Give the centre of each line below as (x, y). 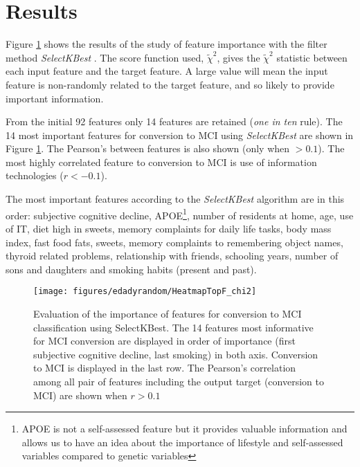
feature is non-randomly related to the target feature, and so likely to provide (170, 84)
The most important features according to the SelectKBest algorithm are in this (175, 199)
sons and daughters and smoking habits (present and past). (131, 269)
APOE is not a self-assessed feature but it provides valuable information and (184, 429)
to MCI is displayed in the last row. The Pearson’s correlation (165, 368)
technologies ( (35, 175)
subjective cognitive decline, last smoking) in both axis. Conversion (176, 354)
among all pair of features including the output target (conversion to (179, 381)
